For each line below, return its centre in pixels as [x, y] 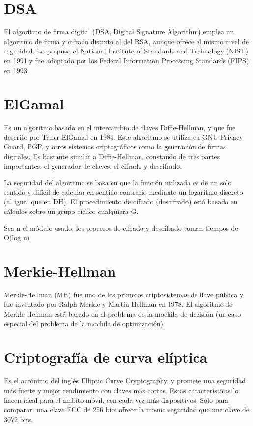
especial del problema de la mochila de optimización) [84, 323]
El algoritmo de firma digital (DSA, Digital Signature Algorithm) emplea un [119, 32]
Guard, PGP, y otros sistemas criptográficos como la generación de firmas [115, 146]
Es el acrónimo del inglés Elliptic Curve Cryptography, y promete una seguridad [125, 381]
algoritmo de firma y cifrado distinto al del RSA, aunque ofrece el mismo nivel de [126, 41]
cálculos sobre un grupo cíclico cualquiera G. [71, 211]
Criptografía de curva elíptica [106, 357]
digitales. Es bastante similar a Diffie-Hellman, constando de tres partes [112, 156]
